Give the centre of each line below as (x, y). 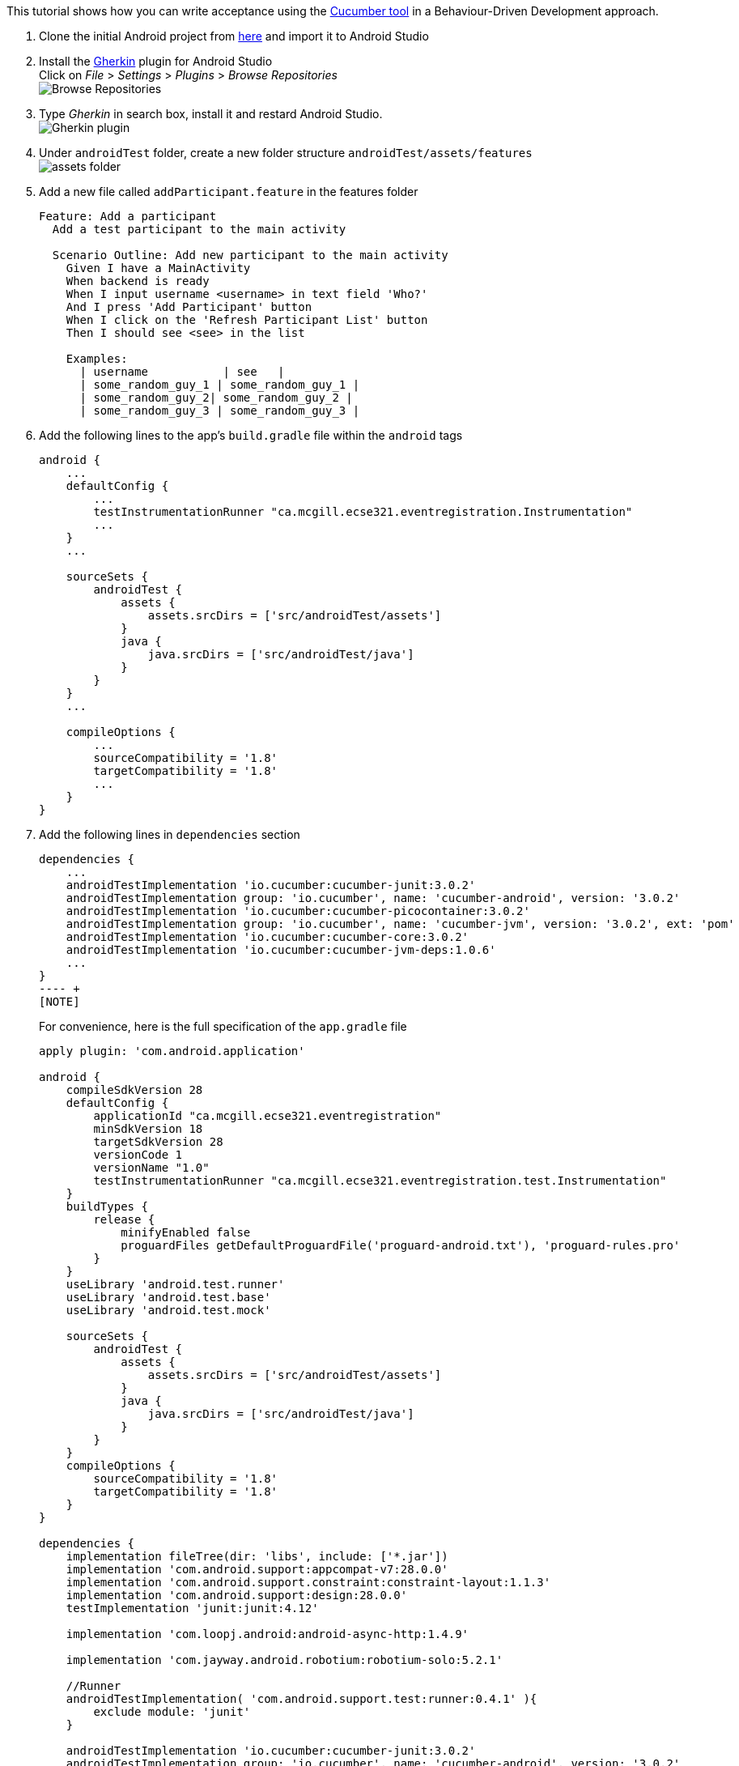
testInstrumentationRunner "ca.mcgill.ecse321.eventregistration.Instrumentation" (363, 512)
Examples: (97, 359)
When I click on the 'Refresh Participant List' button (247, 320)
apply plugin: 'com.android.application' (172, 1051)
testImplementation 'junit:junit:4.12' (192, 1608)
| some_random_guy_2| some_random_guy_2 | (216, 398)
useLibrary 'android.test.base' (168, 1297)
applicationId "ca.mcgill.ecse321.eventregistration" (268, 1116)
